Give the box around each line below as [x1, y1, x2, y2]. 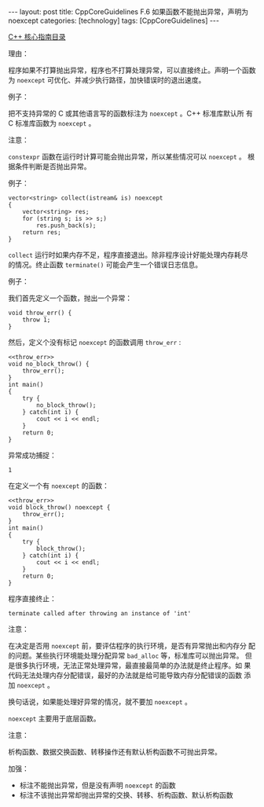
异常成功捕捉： [8, 450, 57, 460]
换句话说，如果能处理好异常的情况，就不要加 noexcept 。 [8, 697, 192, 706]
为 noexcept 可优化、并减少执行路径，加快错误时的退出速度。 [8, 75, 206, 84]
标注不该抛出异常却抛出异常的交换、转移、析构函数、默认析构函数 [19, 790, 233, 799]
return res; [22, 229, 61, 237]
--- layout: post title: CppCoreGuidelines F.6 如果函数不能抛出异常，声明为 [8, 7, 249, 17]
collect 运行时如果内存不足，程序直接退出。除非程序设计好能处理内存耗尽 [8, 250, 249, 259]
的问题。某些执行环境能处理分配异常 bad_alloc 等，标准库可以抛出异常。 [8, 651, 244, 660]
